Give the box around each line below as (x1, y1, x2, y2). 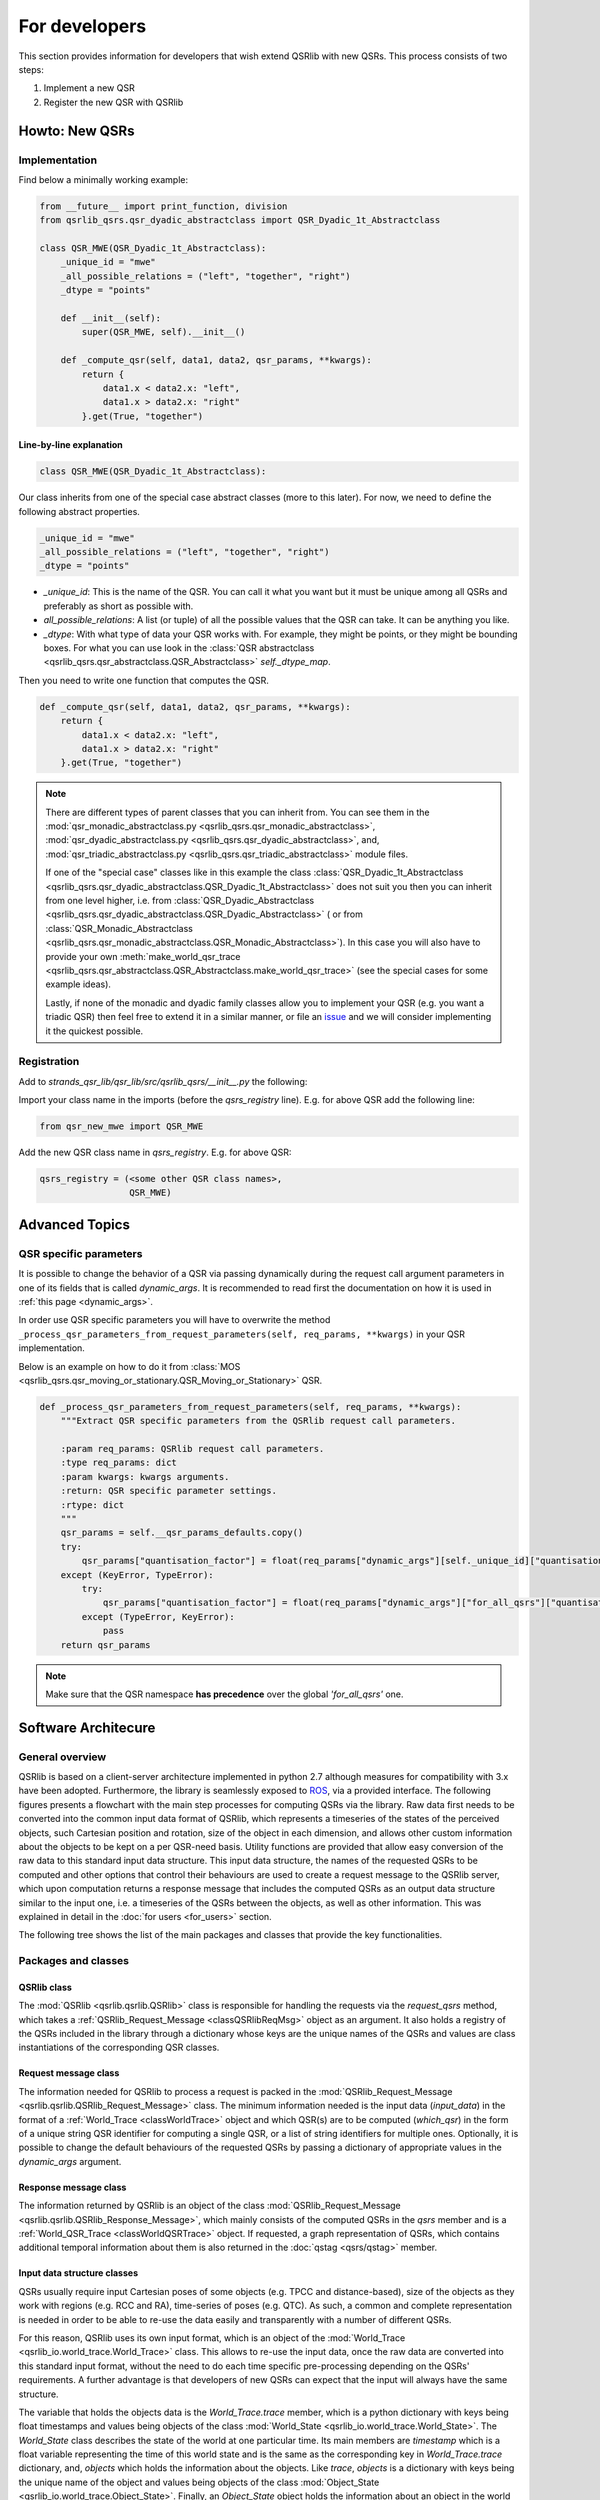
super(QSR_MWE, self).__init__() (81, 326, 246, 338)
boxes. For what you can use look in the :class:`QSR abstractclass (43, 641, 315, 654)
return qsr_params (60, 1639, 151, 1650)
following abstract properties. (18, 505, 140, 517)
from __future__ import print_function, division (39, 200, 288, 212)
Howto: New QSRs (18, 122, 135, 139)
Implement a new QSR (43, 82, 135, 94)
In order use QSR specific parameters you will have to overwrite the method (18, 1314, 331, 1326)
